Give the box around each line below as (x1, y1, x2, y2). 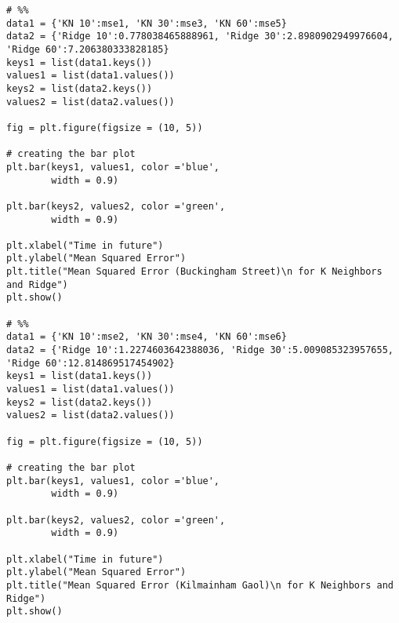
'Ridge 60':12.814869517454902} (6, 357, 175, 369)
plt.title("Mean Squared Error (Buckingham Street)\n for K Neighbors (6, 266, 383, 278)
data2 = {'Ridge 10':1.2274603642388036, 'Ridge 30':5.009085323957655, (6, 344, 394, 356)
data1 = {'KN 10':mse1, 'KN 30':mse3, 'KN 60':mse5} (6, 17, 287, 29)
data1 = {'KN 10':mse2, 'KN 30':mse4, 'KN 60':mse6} (6, 331, 287, 343)
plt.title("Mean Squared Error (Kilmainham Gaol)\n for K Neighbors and (6, 579, 394, 591)
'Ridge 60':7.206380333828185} (6, 43, 169, 55)
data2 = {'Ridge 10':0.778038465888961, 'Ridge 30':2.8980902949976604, (6, 31, 394, 42)
